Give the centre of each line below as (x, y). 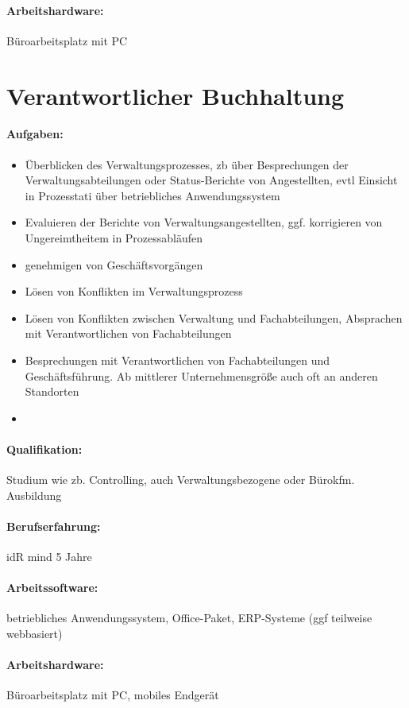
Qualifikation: (44, 449)
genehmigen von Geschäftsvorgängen (114, 264)
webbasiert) (35, 634)
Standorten (52, 391)
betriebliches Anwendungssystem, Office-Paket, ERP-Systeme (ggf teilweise (189, 618)
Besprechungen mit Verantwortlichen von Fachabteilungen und (177, 360)
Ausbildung (34, 495)
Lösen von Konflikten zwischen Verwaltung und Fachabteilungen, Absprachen (214, 317)
